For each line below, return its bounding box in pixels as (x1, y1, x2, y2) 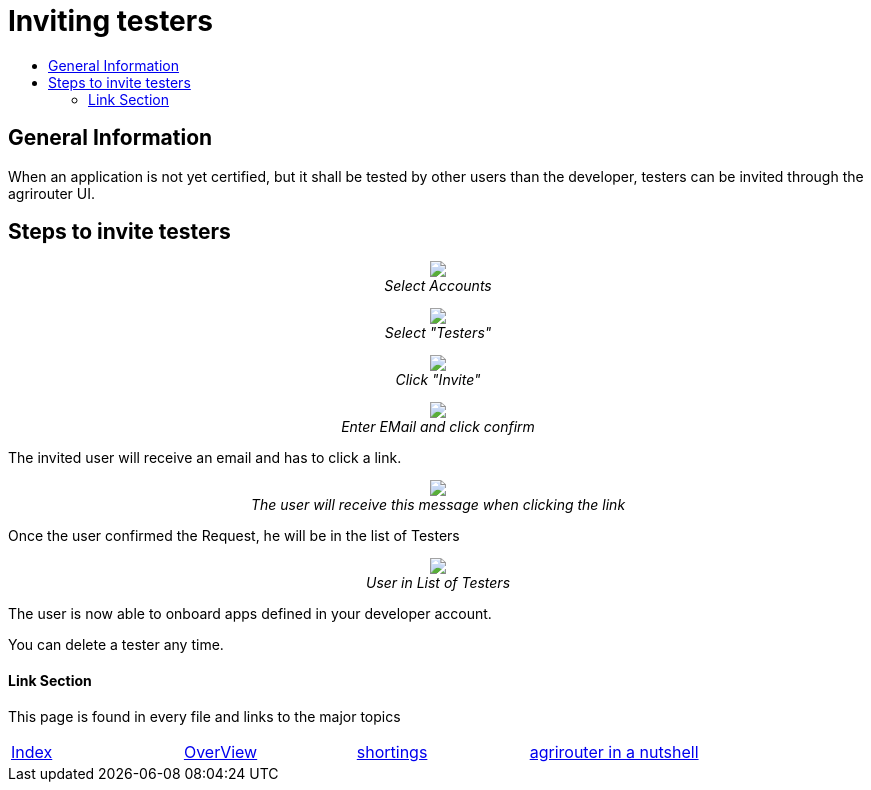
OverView (183, 741, 258, 762)
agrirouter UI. (8, 184, 95, 202)
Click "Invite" (395, 371, 481, 389)
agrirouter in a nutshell (529, 741, 699, 762)
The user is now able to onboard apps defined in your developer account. (8, 605, 492, 623)
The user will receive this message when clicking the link (250, 496, 626, 514)
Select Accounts (384, 277, 492, 295)
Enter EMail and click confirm (341, 418, 535, 436)
